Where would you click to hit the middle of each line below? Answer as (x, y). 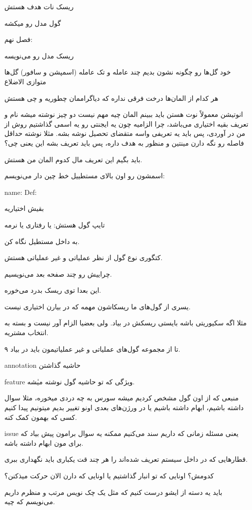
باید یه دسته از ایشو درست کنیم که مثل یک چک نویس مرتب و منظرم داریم (113, 492)
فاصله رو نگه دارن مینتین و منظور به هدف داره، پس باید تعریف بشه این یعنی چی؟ (124, 142)
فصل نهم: (18, 39)
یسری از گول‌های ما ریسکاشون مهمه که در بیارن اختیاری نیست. (98, 306)
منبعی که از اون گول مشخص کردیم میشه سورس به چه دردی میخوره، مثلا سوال (122, 398)
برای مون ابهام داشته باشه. (44, 443)
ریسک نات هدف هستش (39, 6)
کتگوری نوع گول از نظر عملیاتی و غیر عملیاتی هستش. (83, 257)
